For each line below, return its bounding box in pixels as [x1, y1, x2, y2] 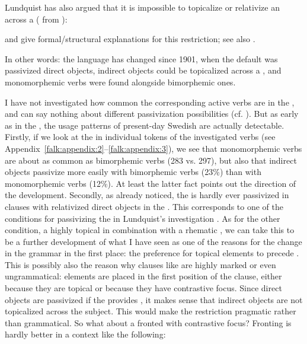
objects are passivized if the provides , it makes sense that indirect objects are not [5, 293, 303, 305]
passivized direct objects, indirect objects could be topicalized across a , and [5, 64, 282, 77]
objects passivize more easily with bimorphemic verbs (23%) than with [5, 165, 261, 178]
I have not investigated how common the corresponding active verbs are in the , [5, 95, 295, 108]
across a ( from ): [5, 12, 68, 25]
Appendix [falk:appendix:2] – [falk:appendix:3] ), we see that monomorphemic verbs [5, 142, 302, 154]
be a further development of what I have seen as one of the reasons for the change [5, 235, 302, 247]
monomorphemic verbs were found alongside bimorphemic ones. [5, 75, 236, 88]
